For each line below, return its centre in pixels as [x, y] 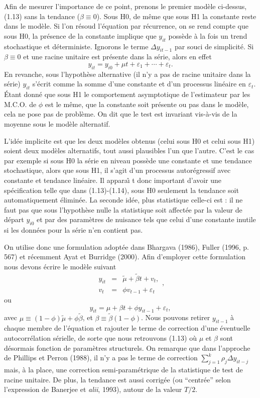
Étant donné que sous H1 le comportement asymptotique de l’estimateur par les [127, 94]
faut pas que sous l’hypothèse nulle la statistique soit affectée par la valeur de [123, 209]
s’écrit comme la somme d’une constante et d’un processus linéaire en [139, 84]
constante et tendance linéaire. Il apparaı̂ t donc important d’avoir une [113, 180]
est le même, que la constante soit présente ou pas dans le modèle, [147, 104]
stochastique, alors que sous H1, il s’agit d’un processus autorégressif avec [117, 170]
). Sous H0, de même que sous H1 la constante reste [176, 16]
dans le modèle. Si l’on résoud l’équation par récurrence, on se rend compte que [126, 26]
